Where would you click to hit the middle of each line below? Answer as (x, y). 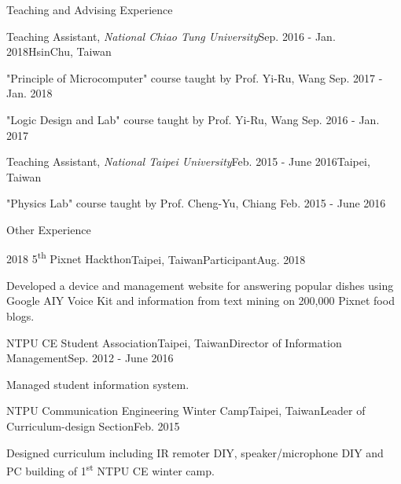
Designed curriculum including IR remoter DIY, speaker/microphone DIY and (195, 452)
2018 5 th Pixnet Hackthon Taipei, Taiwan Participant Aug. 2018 (156, 258)
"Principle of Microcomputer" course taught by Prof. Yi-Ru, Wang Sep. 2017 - (195, 77)
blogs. (20, 315)
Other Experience (49, 229)
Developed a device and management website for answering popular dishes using (200, 285)
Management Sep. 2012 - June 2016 (90, 358)
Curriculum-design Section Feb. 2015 (93, 425)
